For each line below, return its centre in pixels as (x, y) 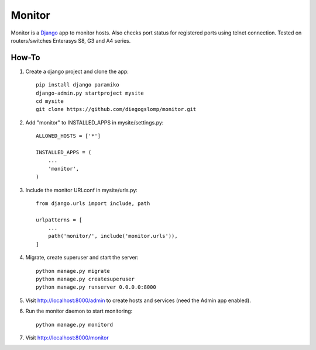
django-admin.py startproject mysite (90, 93)
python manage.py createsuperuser (85, 279)
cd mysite (50, 101)
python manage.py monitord (75, 325)
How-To (25, 58)
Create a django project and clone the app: (77, 71)
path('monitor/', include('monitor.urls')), (113, 236)
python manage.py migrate (73, 271)
